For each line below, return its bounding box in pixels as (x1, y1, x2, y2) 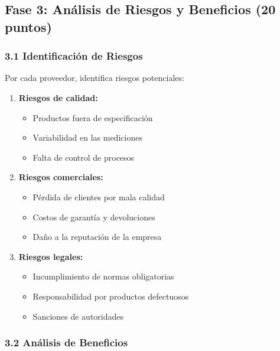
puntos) (5, 17, 52, 35)
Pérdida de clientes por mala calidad (32, 190, 165, 203)
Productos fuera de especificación (32, 111, 153, 123)
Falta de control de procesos (32, 151, 135, 163)
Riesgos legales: (18, 250, 83, 262)
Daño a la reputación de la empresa (32, 230, 162, 243)
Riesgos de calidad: (18, 91, 98, 103)
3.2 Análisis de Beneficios (5, 335, 128, 350)
